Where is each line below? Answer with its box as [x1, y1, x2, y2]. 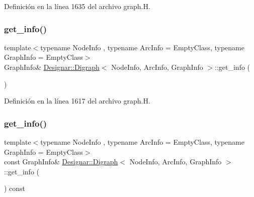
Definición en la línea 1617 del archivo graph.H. [4, 95, 150, 106]
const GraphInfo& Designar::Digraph [4, 156, 118, 167]
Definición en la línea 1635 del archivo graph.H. [4, 1, 150, 11]
